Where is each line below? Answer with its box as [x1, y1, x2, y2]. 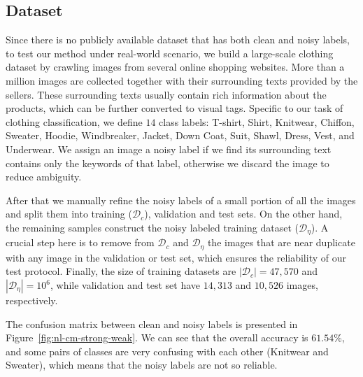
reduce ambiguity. [6, 169, 82, 184]
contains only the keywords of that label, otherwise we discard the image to [6, 155, 329, 170]
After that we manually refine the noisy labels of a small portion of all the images [6, 192, 356, 207]
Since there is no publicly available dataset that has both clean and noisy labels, [6, 32, 350, 47]
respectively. [6, 293, 58, 308]
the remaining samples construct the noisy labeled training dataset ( [6, 220, 299, 234]
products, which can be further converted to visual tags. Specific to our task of [6, 101, 343, 115]
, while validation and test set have [50, 278, 201, 292]
